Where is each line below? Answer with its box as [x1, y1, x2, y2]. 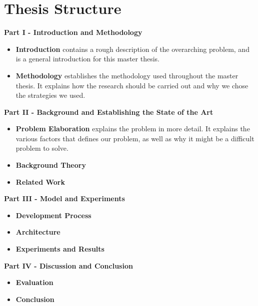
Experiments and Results [15, 244, 104, 254]
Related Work [15, 176, 65, 187]
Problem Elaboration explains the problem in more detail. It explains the [15, 123, 250, 134]
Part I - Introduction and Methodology [4, 27, 142, 37]
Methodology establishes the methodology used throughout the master [15, 70, 238, 80]
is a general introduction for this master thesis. [15, 53, 159, 64]
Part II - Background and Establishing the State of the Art [4, 106, 213, 117]
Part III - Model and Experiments [4, 193, 125, 204]
